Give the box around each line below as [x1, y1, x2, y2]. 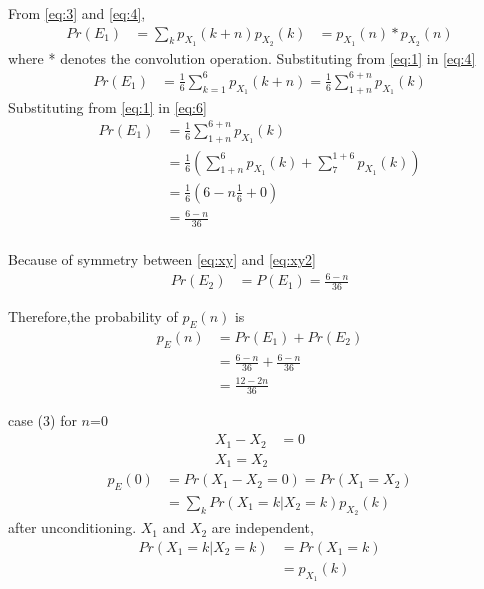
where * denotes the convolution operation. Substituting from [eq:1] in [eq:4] [8, 47, 476, 68]
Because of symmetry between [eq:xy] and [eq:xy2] [8, 249, 317, 270]
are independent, [211, 517, 314, 538]
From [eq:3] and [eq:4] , [8, 3, 146, 23]
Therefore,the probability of [8, 306, 178, 327]
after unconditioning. [8, 517, 137, 538]
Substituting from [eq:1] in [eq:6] [8, 96, 207, 117]
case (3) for [8, 410, 77, 431]
